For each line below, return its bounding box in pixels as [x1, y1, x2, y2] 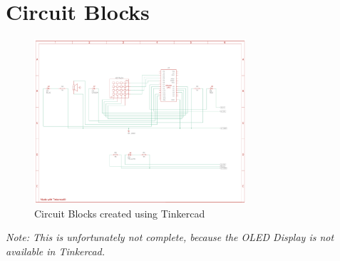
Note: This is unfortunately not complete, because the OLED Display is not [6, 230, 334, 245]
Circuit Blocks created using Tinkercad [34, 205, 205, 220]
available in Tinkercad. [6, 244, 105, 259]
